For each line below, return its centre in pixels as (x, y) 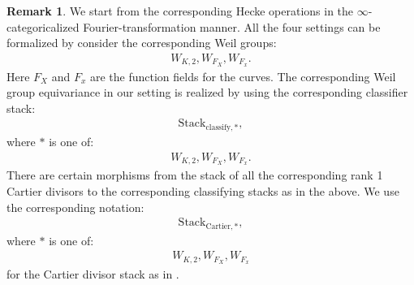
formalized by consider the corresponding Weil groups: (142, 43)
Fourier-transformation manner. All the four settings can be (232, 26)
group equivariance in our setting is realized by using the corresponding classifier (207, 92)
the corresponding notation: (75, 207)
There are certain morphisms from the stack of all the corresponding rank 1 (195, 175)
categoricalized (43, 26)
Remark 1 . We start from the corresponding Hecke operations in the (180, 11)
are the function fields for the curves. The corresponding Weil (243, 76)
